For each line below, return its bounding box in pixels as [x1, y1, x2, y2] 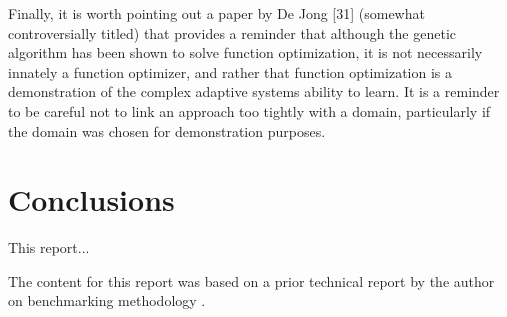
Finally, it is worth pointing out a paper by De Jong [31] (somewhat [8, 3, 425, 23]
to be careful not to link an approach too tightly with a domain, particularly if [8, 100, 491, 121]
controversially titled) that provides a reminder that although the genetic [8, 22, 456, 43]
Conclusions [8, 179, 175, 220]
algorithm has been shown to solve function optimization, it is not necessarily [8, 42, 483, 63]
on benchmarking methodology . [8, 290, 206, 311]
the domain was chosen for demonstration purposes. [8, 120, 326, 141]
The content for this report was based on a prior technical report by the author [8, 270, 495, 291]
